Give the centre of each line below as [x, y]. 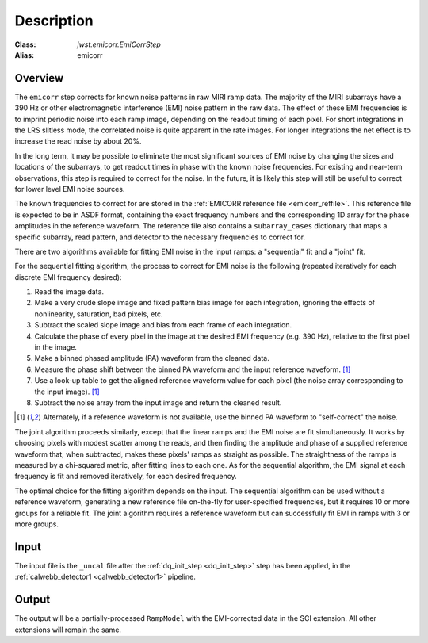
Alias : [25, 55]
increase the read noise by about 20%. [78, 141]
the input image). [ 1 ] [67, 392]
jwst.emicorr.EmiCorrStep [119, 44]
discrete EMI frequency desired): [68, 277]
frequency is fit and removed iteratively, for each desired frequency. [126, 477]
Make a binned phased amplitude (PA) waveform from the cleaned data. [152, 358]
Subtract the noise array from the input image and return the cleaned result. [158, 403]
